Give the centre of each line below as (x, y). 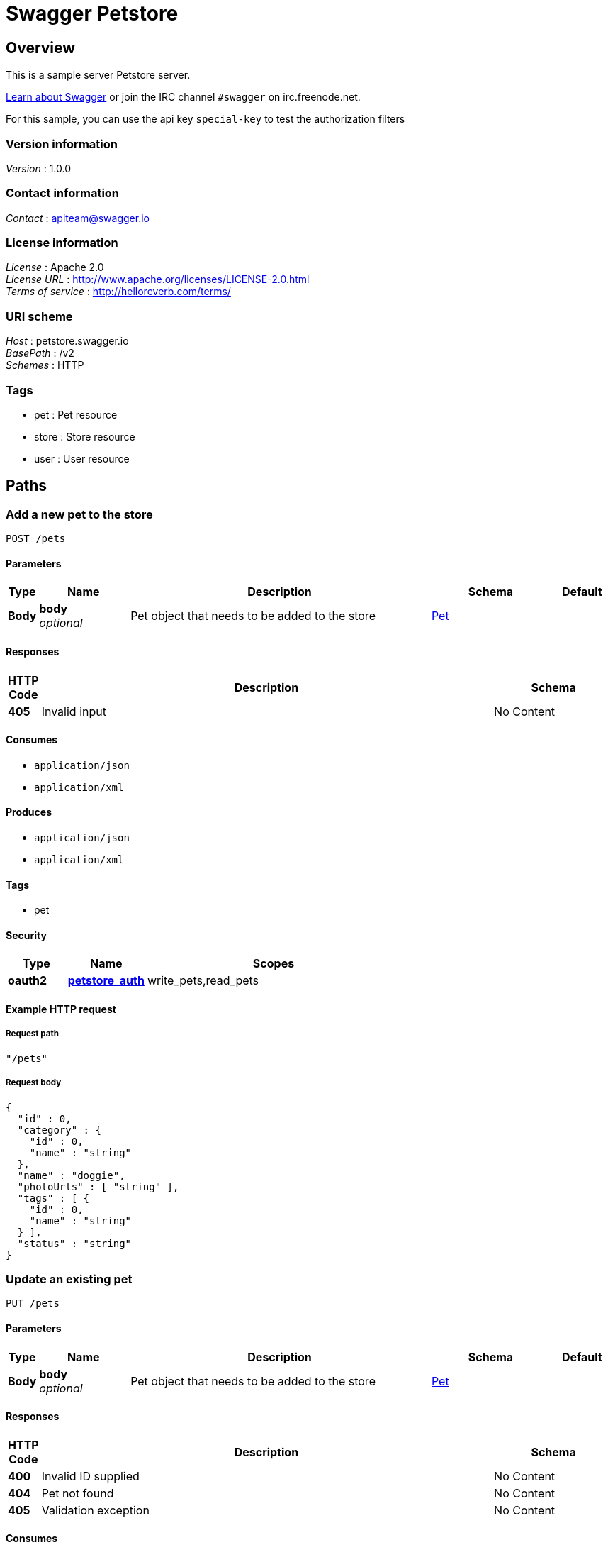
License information (62, 243)
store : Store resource (85, 436)
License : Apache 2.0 (55, 267)
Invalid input (74, 711)
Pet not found (78, 1493)
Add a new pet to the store (79, 514)
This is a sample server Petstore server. (98, 75)
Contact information (63, 193)
